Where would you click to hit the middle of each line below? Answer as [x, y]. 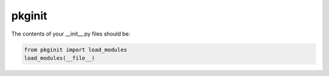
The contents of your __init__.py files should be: [71, 34]
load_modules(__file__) [60, 58]
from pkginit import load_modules [76, 49]
